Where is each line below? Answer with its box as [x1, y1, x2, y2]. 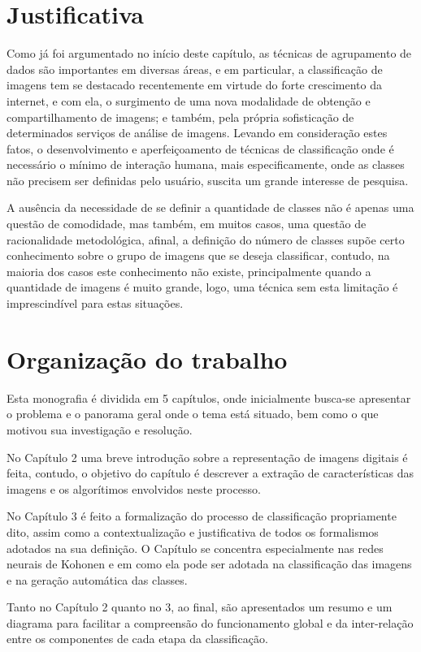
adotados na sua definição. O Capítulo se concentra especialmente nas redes [7, 539, 384, 556]
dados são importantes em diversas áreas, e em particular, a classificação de [7, 60, 383, 77]
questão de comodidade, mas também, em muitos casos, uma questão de [7, 215, 367, 232]
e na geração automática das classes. [7, 571, 188, 588]
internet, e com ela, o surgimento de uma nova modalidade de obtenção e [7, 92, 371, 109]
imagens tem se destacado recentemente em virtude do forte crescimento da [7, 76, 382, 93]
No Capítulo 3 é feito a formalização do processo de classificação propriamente [7, 507, 397, 525]
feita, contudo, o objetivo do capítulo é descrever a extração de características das [7, 464, 414, 481]
